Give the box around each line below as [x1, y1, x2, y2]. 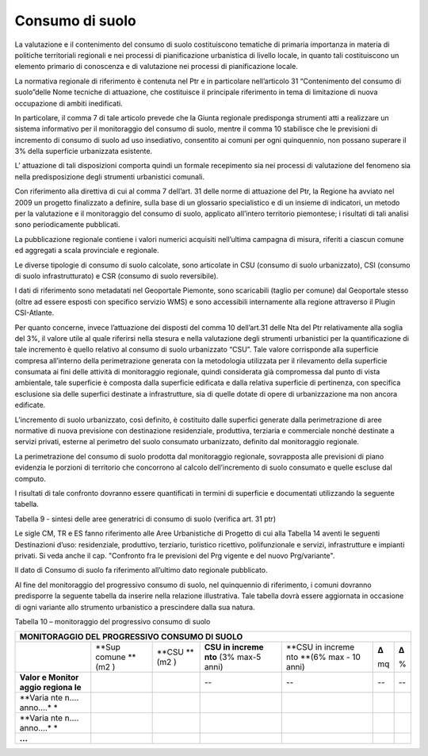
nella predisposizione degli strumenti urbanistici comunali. [14, 171, 205, 182]
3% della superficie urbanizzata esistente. [14, 147, 153, 156]
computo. [14, 474, 47, 483]
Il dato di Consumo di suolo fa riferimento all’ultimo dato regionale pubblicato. [14, 566, 269, 575]
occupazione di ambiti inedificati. [14, 98, 123, 108]
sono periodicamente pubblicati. [14, 220, 120, 229]
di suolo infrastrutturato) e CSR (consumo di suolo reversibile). [14, 271, 219, 281]
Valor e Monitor [19, 672, 79, 683]
